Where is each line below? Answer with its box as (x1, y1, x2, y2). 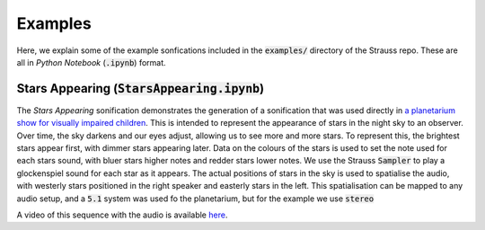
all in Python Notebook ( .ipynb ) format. (16, 57, 166, 67)
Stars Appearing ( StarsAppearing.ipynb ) (16, 81, 265, 96)
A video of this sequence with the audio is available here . (16, 209, 228, 220)
